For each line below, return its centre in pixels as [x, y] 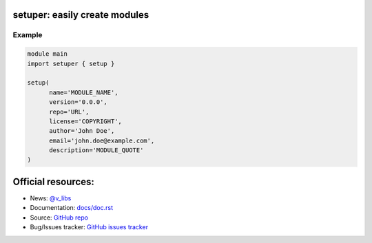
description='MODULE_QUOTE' [96, 150]
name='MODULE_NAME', [84, 92]
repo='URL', [69, 112]
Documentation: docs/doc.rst [72, 208]
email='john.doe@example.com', [102, 140]
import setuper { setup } [71, 63]
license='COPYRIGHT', [85, 121]
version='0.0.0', [79, 102]
